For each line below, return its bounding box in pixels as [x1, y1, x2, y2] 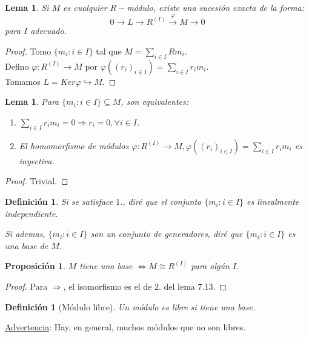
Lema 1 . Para [5, 95, 59, 108]
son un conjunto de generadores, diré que [90, 227, 243, 240]
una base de [5, 239, 48, 252]
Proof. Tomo [5, 44, 51, 57]
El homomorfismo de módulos [19, 139, 129, 152]
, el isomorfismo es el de [63, 279, 152, 292]
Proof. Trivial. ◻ [5, 175, 68, 187]
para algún [191, 259, 230, 272]
